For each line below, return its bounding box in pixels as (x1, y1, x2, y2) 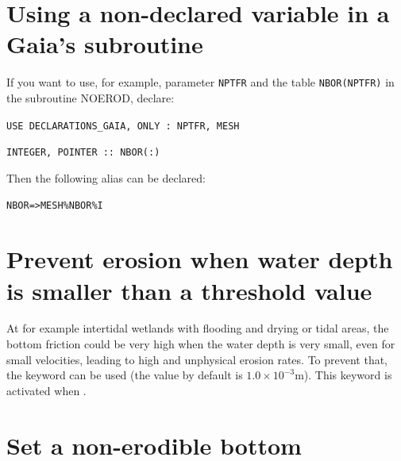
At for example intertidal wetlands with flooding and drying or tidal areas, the (6, 320, 389, 336)
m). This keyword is (295, 367, 392, 383)
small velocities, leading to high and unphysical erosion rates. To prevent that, (6, 351, 388, 367)
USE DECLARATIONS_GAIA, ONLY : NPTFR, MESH (6, 120, 240, 132)
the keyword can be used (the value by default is (6, 367, 243, 383)
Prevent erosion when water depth (6, 243, 393, 275)
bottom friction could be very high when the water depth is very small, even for (6, 336, 395, 352)
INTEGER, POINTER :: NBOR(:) (6, 147, 160, 159)
